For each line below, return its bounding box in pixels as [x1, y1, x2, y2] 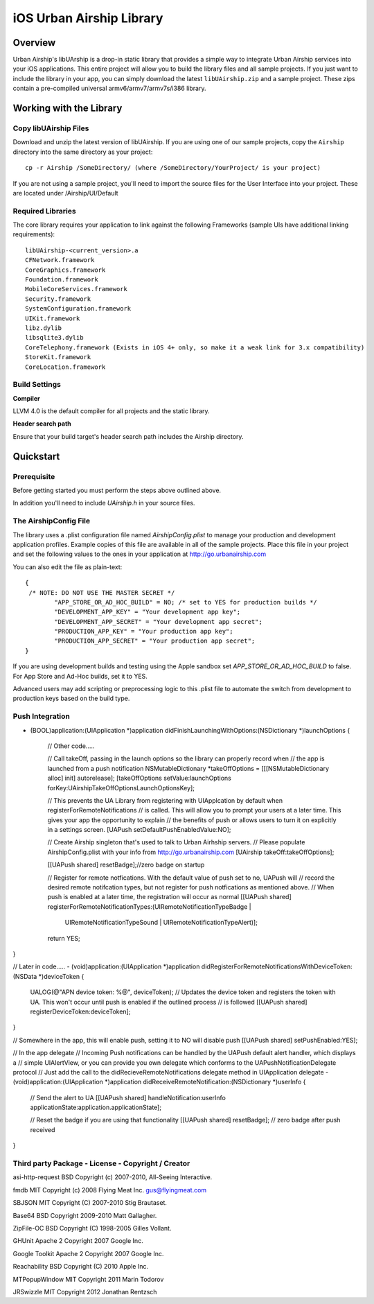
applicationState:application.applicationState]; [30, 1103, 162, 1112]
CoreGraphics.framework [25, 266, 106, 274]
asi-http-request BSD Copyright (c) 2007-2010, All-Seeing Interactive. [12, 1173, 213, 1181]
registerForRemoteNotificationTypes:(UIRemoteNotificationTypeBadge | [47, 902, 252, 911]
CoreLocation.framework [25, 363, 106, 371]
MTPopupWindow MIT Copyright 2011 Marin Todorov [12, 1275, 164, 1283]
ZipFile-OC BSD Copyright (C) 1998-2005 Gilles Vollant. [12, 1224, 172, 1232]
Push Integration [12, 711, 71, 721]
